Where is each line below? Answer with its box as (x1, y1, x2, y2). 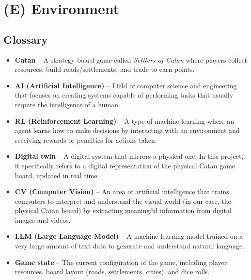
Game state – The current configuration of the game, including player (15, 257, 227, 267)
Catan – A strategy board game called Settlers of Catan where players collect (15, 54, 248, 65)
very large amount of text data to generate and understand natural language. (15, 241, 244, 251)
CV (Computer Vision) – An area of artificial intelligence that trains (15, 186, 229, 197)
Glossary (3, 32, 48, 47)
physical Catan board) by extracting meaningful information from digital (15, 205, 232, 215)
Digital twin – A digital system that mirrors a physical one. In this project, (15, 151, 244, 161)
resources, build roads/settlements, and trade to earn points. (15, 64, 195, 74)
